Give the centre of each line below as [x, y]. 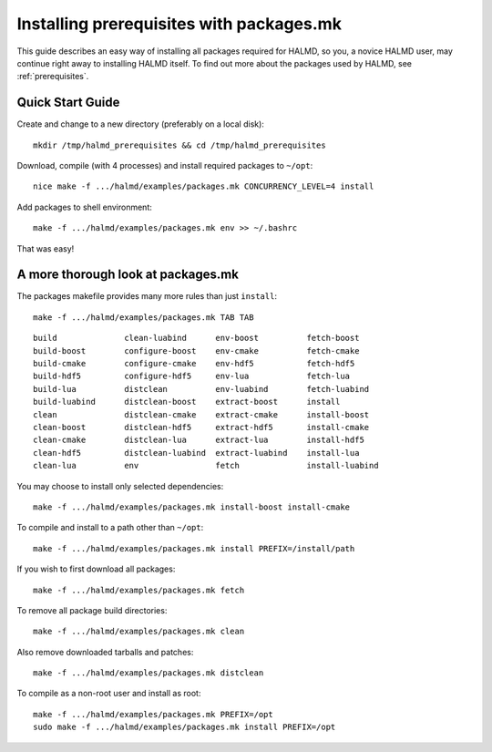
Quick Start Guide [68, 103]
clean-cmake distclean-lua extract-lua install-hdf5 [199, 440]
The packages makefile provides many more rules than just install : [147, 296]
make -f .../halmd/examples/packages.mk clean [139, 632]
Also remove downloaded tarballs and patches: [105, 652]
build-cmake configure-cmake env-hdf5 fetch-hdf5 [194, 364]
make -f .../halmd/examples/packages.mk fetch [139, 590]
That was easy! [46, 248]
